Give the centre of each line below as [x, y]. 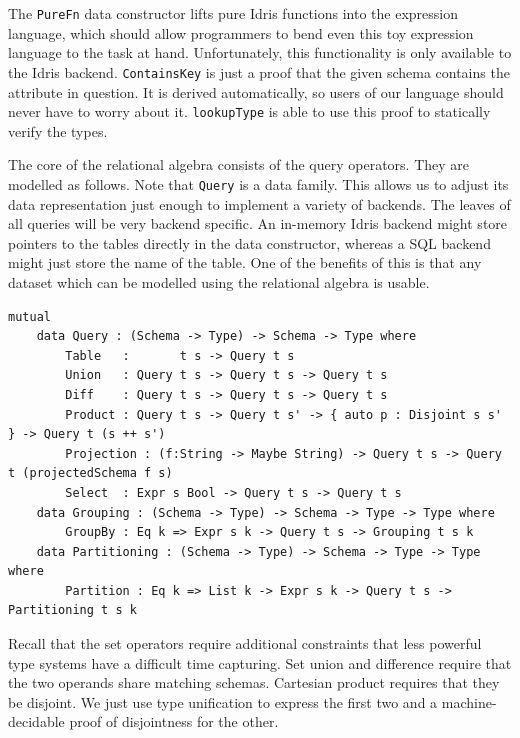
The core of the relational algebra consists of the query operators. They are [239, 164]
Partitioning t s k [72, 610]
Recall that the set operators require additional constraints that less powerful [245, 643]
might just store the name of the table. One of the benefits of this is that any [245, 262]
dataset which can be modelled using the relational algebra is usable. [219, 281]
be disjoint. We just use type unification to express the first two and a [223, 701]
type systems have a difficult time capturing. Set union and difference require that [260, 662]
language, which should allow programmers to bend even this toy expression [241, 32]
